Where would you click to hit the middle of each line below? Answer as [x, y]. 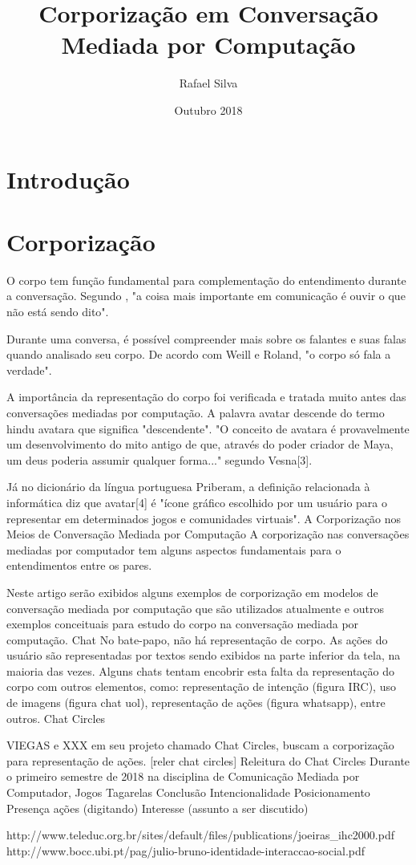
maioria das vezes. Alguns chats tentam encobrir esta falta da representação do [200, 670]
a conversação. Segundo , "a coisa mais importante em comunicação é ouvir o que [206, 296]
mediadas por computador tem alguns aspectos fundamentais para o [174, 549]
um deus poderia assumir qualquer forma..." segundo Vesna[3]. [160, 459]
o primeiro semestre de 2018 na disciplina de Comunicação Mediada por [183, 776]
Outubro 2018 [208, 110]
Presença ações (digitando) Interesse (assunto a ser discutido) [158, 808]
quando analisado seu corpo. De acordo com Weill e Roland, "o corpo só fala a [199, 354]
